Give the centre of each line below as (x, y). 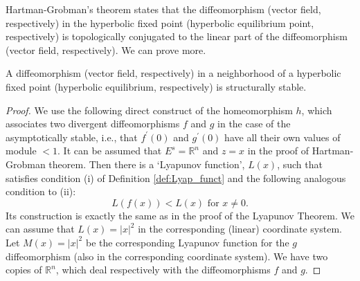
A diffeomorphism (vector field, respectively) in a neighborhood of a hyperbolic (173, 73)
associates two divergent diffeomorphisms (93, 124)
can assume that (40, 229)
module (21, 151)
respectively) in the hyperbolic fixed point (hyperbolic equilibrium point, (160, 22)
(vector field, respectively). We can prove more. (106, 49)
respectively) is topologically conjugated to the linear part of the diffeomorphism (177, 36)
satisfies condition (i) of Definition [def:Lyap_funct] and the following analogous (176, 178)
